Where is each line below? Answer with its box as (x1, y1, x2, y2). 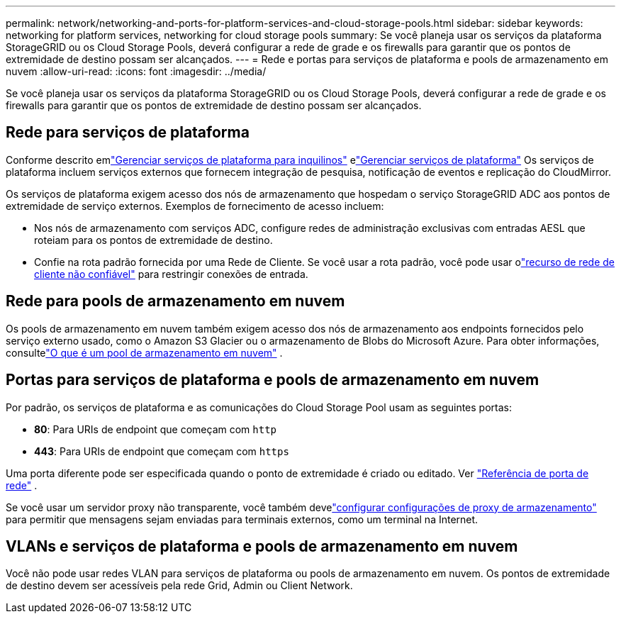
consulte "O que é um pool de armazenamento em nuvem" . (6, 346, 283, 359)
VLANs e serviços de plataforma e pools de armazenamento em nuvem (6, 537, 518, 555)
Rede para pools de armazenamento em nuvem (6, 292, 345, 311)
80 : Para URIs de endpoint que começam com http (34, 423, 277, 435)
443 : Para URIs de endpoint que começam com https (34, 445, 289, 457)
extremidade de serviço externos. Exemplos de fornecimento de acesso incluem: (6, 199, 384, 212)
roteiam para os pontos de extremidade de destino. (34, 233, 273, 246)
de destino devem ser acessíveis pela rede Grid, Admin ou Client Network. (6, 579, 353, 592)
